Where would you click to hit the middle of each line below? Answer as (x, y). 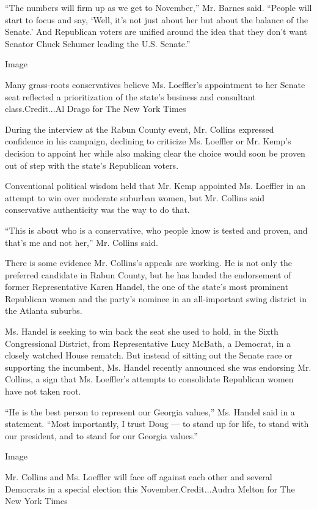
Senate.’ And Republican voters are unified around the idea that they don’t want (156, 32)
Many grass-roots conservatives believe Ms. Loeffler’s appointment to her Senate (155, 84)
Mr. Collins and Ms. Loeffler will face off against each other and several (139, 477)
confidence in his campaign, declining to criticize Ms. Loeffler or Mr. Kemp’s (148, 141)
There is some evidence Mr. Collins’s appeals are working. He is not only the (148, 263)
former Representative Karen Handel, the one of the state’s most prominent (147, 287)
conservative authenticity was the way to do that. (97, 210)
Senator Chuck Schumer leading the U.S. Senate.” (98, 43)
